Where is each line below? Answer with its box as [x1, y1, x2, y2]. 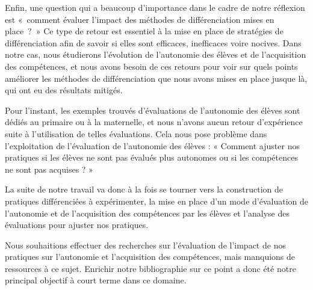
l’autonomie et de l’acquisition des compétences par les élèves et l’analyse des [5, 206, 290, 219]
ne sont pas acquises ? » [5, 162, 93, 175]
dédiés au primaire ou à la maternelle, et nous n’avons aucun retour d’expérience [5, 116, 303, 128]
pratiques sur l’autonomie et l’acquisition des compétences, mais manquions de [5, 250, 296, 263]
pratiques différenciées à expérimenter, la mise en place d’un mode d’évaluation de [5, 194, 308, 207]
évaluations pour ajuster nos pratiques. [5, 218, 149, 231]
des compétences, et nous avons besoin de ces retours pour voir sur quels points [5, 60, 298, 72]
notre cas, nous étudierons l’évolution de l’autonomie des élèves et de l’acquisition [5, 48, 306, 61]
